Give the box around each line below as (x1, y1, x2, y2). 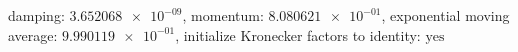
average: (8, 24, 58, 45)
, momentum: (182, 5, 264, 25)
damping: (8, 5, 65, 25)
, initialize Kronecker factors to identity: (175, 24, 421, 45)
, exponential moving (381, 5, 510, 25)
